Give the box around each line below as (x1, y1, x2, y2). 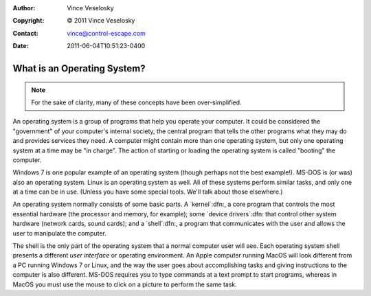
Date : (12, 42, 29, 50)
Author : (12, 4, 36, 12)
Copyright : (12, 16, 45, 25)
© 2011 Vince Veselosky (67, 16, 135, 25)
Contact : (12, 29, 39, 37)
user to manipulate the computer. (12, 229, 106, 237)
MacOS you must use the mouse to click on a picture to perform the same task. (12, 280, 237, 288)
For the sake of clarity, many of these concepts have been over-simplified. (31, 98, 242, 106)
